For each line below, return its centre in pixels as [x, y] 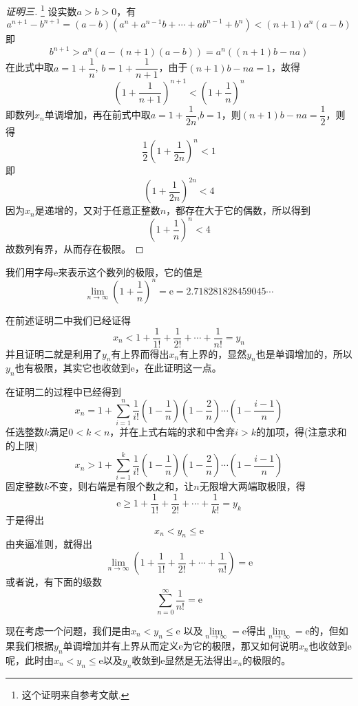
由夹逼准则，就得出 [49, 544]
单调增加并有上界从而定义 [121, 645]
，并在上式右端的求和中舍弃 [172, 432]
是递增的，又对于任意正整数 [97, 210]
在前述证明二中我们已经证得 [68, 320]
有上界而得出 [140, 353]
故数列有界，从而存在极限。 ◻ [75, 249]
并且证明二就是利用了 [54, 353]
